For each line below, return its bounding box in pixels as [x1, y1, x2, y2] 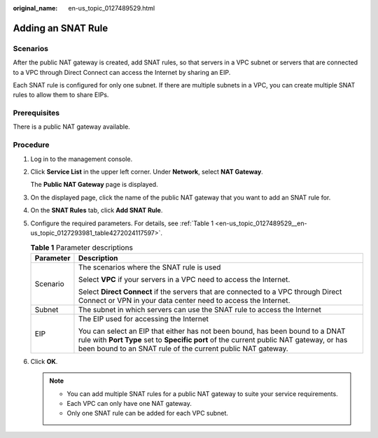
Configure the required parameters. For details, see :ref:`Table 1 [30, 219, 213, 227]
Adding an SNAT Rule [13, 22, 108, 34]
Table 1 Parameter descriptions [30, 242, 133, 252]
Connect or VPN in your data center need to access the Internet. [78, 295, 290, 305]
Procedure [13, 140, 50, 150]
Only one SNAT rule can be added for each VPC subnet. [66, 409, 229, 418]
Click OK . [30, 357, 58, 365]
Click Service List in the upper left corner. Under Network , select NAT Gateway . [30, 168, 264, 176]
